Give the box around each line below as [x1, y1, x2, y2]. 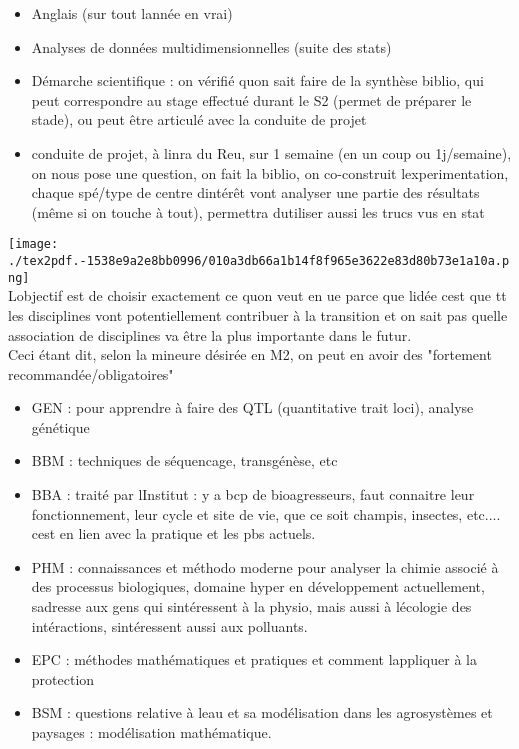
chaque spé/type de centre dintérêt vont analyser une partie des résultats [31, 182, 480, 203]
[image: [8, 237, 59, 252]
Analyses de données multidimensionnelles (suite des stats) [31, 36, 392, 57]
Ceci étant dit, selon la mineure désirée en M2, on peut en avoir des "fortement [8, 344, 492, 365]
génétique [31, 416, 90, 437]
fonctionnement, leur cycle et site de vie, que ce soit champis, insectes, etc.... [31, 503, 501, 524]
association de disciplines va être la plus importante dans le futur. [8, 324, 412, 345]
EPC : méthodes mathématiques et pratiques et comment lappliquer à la [31, 649, 477, 670]
